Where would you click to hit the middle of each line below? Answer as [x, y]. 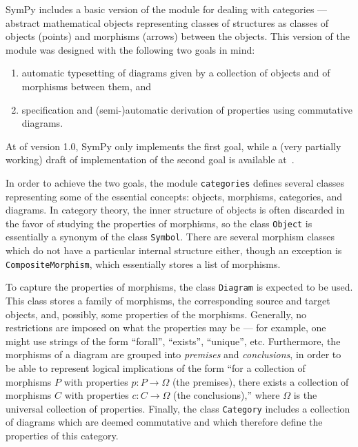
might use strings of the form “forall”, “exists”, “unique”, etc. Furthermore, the [173, 341]
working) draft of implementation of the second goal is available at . [150, 159]
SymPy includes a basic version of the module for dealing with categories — [167, 9]
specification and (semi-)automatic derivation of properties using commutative [187, 109]
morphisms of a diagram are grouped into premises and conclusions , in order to [173, 354]
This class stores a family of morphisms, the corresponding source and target [168, 300]
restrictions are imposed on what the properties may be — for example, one [166, 328]
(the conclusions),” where [226, 395]
